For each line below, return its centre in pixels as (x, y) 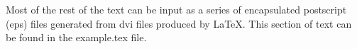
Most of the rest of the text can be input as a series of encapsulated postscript (176, 9)
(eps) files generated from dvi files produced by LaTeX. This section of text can (179, 23)
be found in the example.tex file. (76, 37)
